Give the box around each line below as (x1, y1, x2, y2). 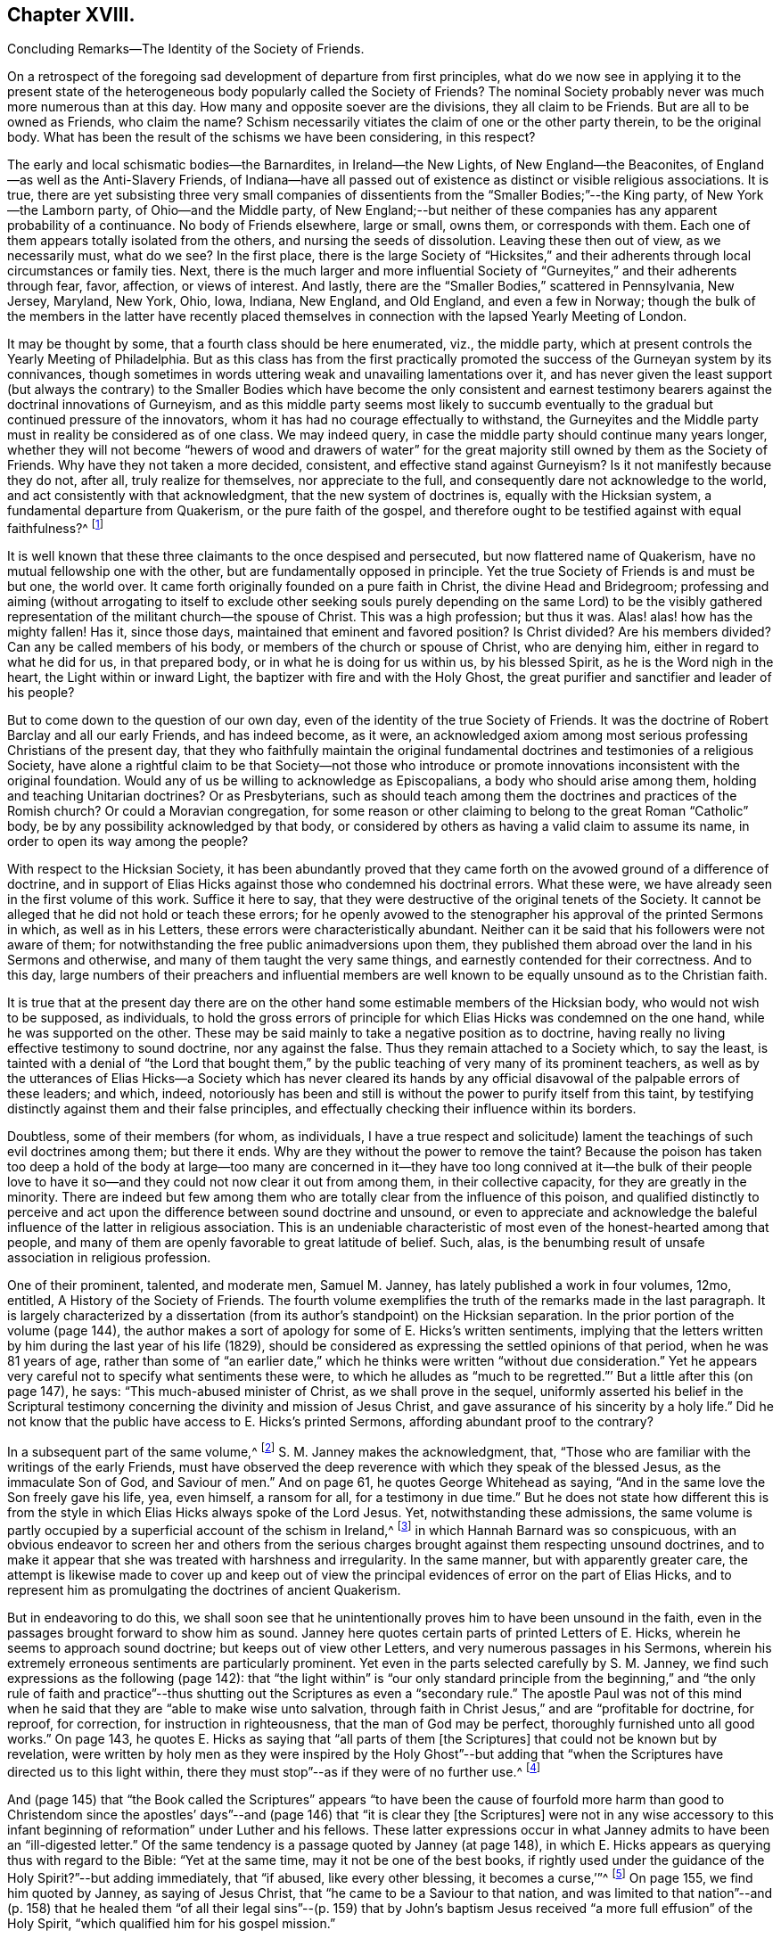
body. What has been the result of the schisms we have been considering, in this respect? (7, 129, 536, 145)
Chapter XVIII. (7, 4, 136, 26)
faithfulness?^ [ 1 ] (7, 518, 104, 537)
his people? (7, 685, 75, 701)
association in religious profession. (7, 1250, 211, 1266)
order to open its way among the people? (7, 834, 249, 850)
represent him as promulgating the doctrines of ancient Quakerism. (7, 1582, 401, 1598)
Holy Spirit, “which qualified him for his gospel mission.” (7, 1915, 336, 1931)
